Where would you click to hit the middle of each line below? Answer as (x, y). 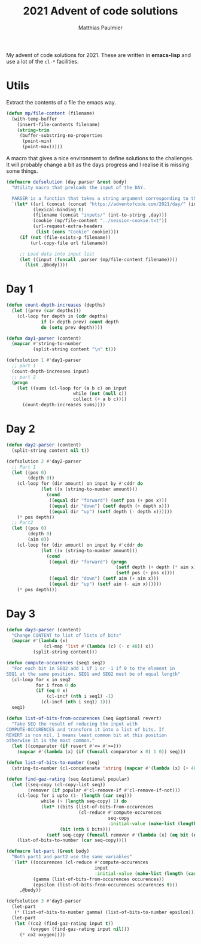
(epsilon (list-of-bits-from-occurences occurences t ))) (105, 885)
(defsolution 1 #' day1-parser (44, 360)
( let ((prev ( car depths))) (47, 311)
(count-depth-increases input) (51, 371)
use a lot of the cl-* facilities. (42, 61)
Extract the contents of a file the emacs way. (61, 102)
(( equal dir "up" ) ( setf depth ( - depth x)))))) (110, 511)
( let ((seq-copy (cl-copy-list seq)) (59, 784)
